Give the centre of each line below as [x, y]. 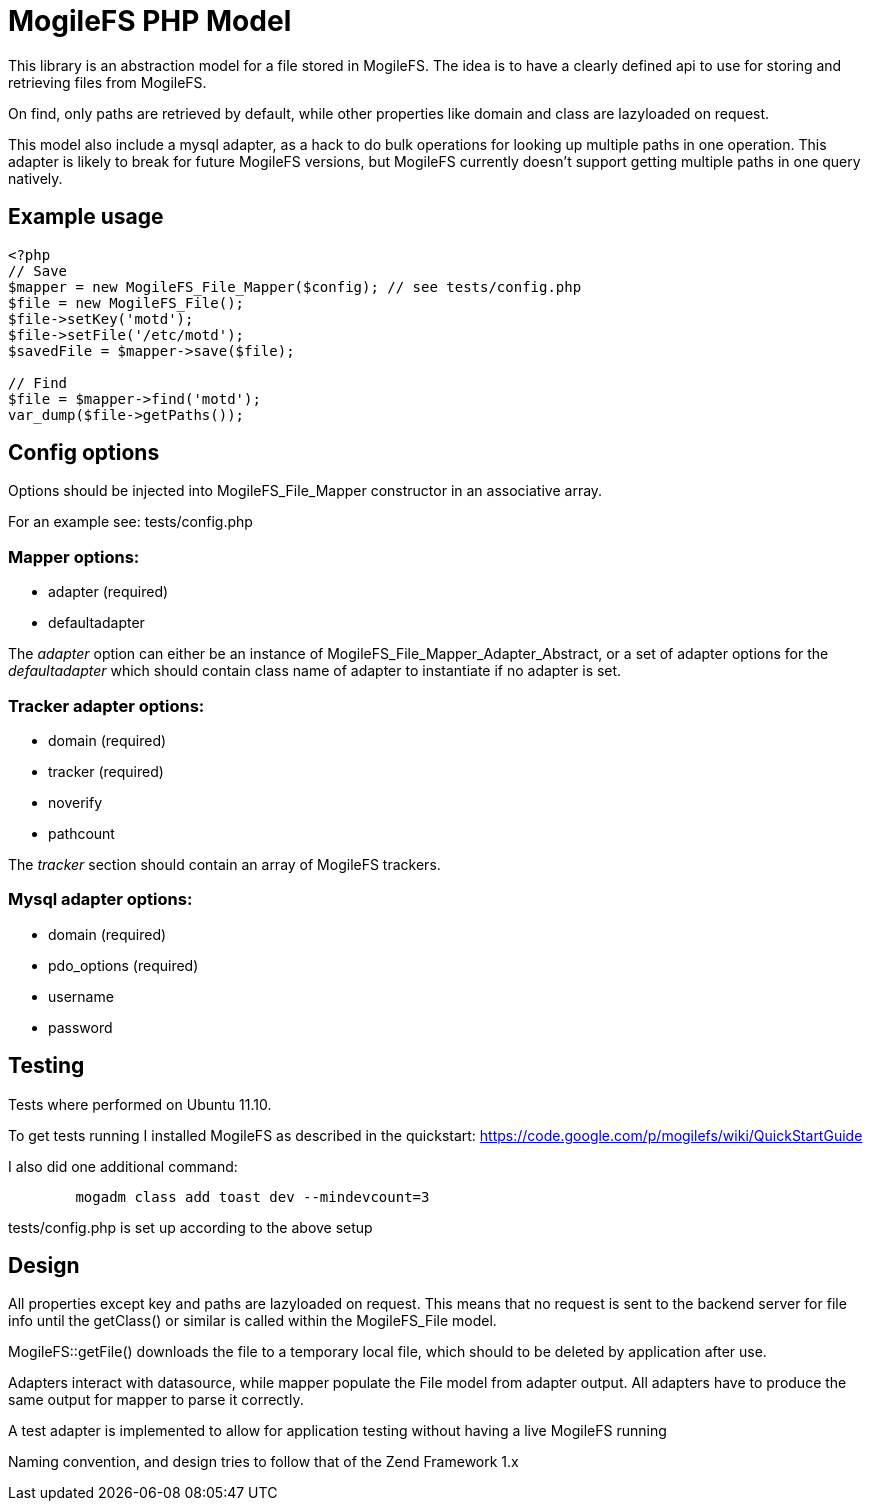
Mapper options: [74, 556]
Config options [84, 453]
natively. [35, 178]
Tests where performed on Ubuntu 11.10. [140, 1104]
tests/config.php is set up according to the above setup [190, 1227]
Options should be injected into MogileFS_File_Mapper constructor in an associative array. [305, 491]
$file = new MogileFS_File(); [126, 302]
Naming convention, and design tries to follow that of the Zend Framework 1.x [263, 1462]
